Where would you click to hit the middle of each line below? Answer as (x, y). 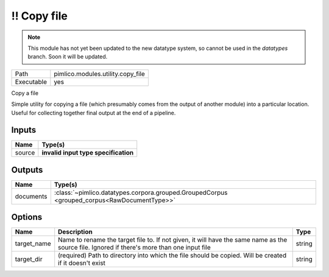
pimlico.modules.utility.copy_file (100, 74)
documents (31, 196)
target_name (33, 244)
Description (75, 232)
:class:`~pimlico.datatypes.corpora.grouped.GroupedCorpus (141, 192)
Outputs (27, 170)
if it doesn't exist (82, 263)
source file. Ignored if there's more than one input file (135, 248)
